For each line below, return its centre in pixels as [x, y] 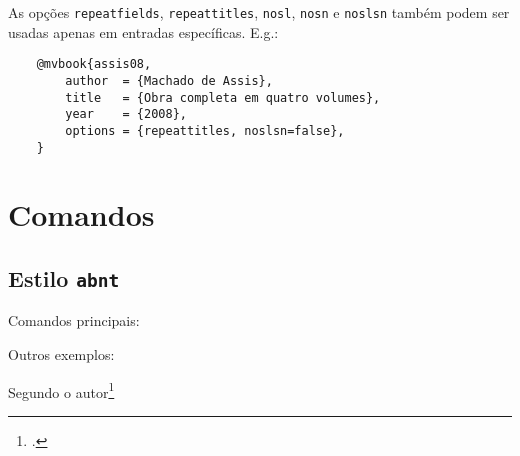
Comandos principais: [74, 320]
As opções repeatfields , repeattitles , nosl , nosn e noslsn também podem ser [259, 12]
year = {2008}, [126, 114]
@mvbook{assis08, [94, 64]
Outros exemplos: [61, 353]
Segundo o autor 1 [61, 390]
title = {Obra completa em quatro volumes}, [223, 97]
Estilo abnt [64, 277]
